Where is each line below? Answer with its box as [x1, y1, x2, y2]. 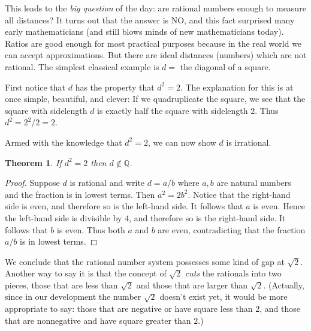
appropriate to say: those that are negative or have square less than [5, 302, 253, 315]
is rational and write [70, 176, 145, 189]
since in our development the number [5, 290, 141, 303]
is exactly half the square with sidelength [97, 104, 248, 116]
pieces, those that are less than [5, 278, 118, 291]
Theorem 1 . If [5, 156, 62, 168]
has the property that [75, 80, 155, 93]
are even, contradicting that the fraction [158, 223, 306, 236]
